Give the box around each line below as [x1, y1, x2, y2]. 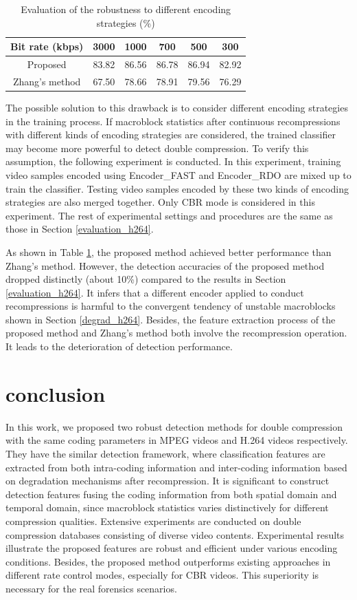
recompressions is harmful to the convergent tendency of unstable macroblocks [5, 299, 336, 313]
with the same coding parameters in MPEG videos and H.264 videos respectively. [5, 433, 348, 447]
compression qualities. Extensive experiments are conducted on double [5, 513, 301, 528]
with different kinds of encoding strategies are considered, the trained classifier [5, 127, 336, 142]
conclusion [5, 379, 106, 407]
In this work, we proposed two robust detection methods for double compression [5, 419, 343, 433]
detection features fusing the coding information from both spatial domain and [5, 486, 337, 501]
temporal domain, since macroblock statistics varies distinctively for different [5, 500, 329, 515]
